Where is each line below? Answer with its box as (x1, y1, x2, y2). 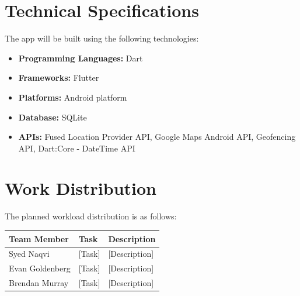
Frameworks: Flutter (18, 71, 99, 84)
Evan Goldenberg (9, 262, 71, 274)
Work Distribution (5, 176, 156, 200)
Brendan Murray (9, 277, 69, 289)
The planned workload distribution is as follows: (5, 210, 177, 222)
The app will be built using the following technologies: (5, 32, 199, 44)
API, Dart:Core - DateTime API (18, 142, 135, 154)
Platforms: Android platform (18, 91, 127, 103)
